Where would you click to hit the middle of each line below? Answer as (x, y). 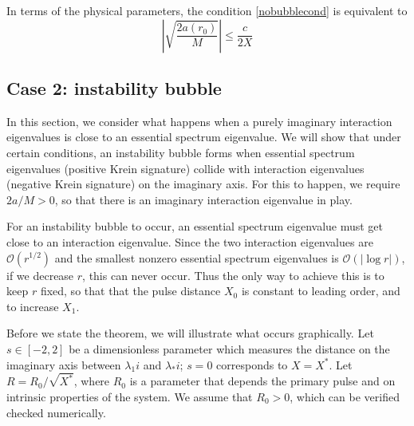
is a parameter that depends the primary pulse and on (262, 381)
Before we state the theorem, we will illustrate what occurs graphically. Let (190, 333)
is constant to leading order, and (321, 291)
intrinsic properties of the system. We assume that (130, 396)
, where (92, 381)
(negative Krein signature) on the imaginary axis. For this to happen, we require (203, 184)
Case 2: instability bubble (114, 87)
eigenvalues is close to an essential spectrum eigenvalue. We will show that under (204, 137)
